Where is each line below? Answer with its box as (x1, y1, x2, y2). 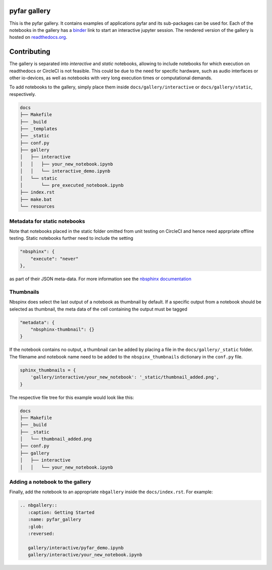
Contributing (9, 47, 50, 56)
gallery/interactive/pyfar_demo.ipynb (28, 545, 124, 550)
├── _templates (20, 126, 57, 131)
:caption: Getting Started (28, 509, 95, 515)
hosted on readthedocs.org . (9, 34, 67, 40)
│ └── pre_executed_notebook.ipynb (20, 182, 124, 188)
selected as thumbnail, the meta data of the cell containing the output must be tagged (9, 306, 187, 312)
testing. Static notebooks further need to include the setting (9, 235, 133, 241)
